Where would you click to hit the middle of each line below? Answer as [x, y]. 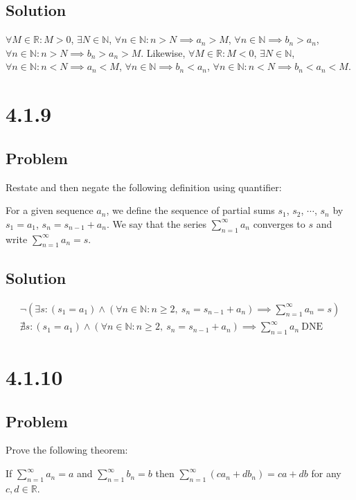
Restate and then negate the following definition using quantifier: [144, 187]
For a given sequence [50, 210]
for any [326, 473]
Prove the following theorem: [67, 450]
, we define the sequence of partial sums [190, 210]
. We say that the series [157, 223]
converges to [279, 223]
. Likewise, [163, 52]
